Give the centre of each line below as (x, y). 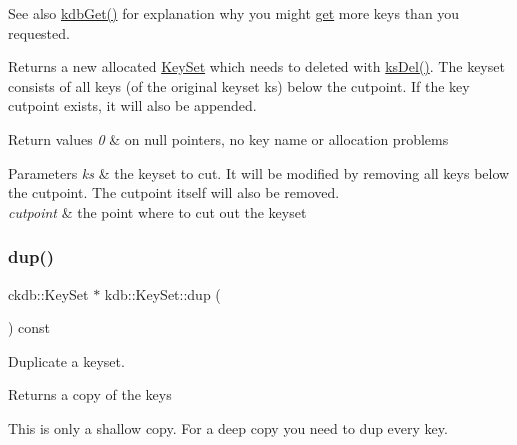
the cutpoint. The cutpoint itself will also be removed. (174, 192)
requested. (39, 32)
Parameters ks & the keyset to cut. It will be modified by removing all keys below (259, 172)
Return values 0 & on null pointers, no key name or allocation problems (228, 138)
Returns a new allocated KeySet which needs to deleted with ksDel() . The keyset (256, 66)
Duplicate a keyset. (66, 360)
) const (29, 327)
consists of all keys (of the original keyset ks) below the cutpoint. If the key (239, 85)
